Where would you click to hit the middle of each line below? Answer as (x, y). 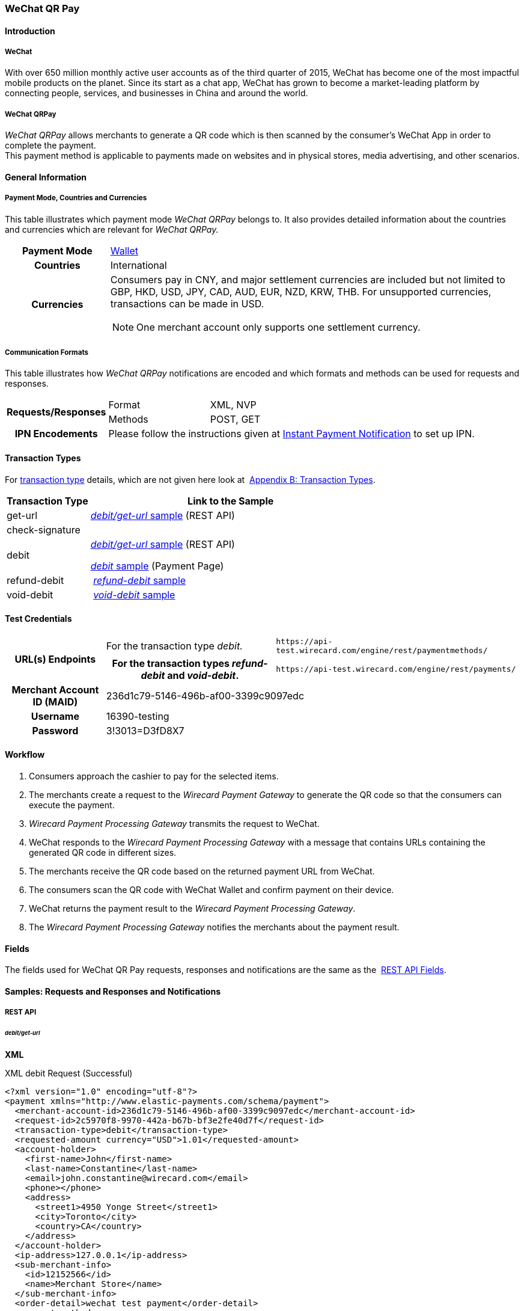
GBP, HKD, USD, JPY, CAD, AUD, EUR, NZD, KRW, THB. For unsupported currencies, (301, 291)
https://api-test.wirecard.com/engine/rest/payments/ (396, 669)
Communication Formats (47, 352)
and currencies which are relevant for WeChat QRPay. (112, 229)
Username (55, 716)
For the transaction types (171, 663)
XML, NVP (233, 405)
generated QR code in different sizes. (103, 852)
